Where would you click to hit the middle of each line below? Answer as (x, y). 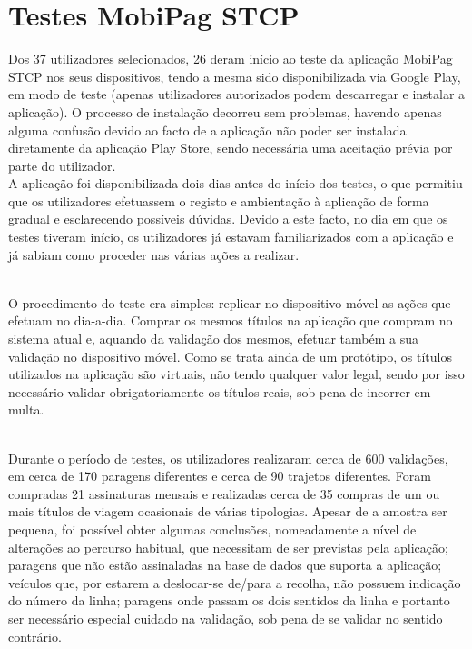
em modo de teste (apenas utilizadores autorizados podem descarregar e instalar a (237, 94)
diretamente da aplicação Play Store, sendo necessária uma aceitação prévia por (231, 148)
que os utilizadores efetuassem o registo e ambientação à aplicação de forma (219, 200)
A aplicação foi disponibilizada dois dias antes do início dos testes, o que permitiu (236, 183)
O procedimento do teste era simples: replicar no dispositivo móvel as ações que (230, 302)
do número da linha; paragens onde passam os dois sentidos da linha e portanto (229, 600)
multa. (26, 409)
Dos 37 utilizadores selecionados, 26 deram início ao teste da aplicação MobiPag (231, 59)
